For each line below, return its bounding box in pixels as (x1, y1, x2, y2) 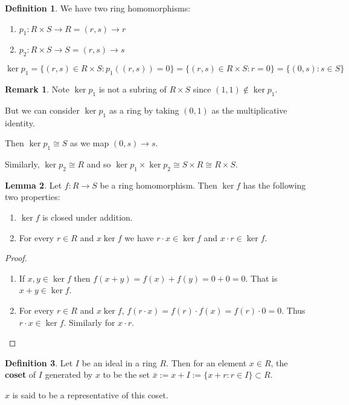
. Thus (281, 303, 306, 316)
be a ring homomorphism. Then (100, 178, 217, 191)
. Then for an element (166, 356, 247, 369)
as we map (70, 137, 109, 149)
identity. (5, 116, 35, 129)
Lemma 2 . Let (5, 178, 62, 191)
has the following (243, 178, 306, 191)
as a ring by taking (109, 103, 179, 116)
